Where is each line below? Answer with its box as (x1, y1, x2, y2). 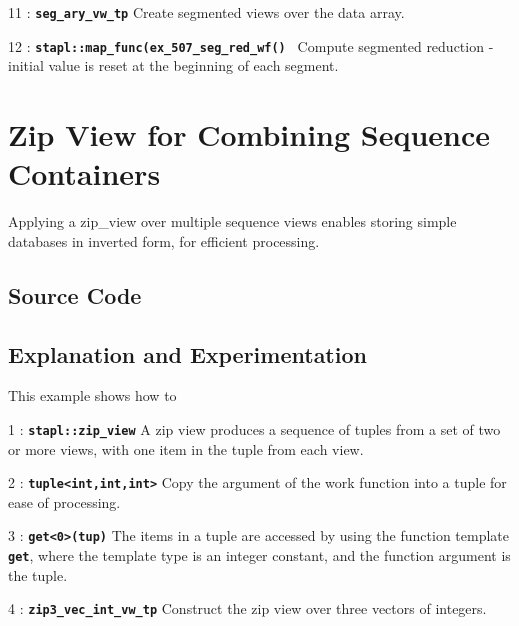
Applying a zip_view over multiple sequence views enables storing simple (8, 211, 457, 232)
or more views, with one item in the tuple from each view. (8, 438, 364, 459)
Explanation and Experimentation (8, 338, 367, 369)
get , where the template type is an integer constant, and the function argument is (8, 545, 511, 566)
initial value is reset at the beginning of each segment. (8, 55, 339, 76)
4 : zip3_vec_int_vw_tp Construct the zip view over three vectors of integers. (8, 598, 487, 619)
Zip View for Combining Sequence (8, 114, 491, 155)
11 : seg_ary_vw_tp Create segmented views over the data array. (8, 2, 405, 22)
